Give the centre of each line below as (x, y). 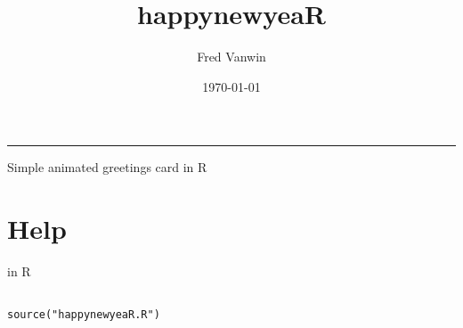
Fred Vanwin (231, 57)
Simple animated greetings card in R (107, 167)
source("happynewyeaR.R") (84, 315)
